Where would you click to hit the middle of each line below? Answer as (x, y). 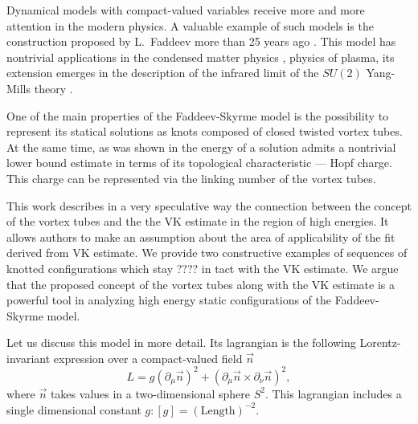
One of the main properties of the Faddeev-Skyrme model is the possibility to (198, 115)
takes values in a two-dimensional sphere (150, 393)
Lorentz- (380, 342)
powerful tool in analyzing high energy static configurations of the (169, 300)
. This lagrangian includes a (333, 393)
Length (218, 411)
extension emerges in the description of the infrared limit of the (163, 73)
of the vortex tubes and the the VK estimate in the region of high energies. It (198, 221)
